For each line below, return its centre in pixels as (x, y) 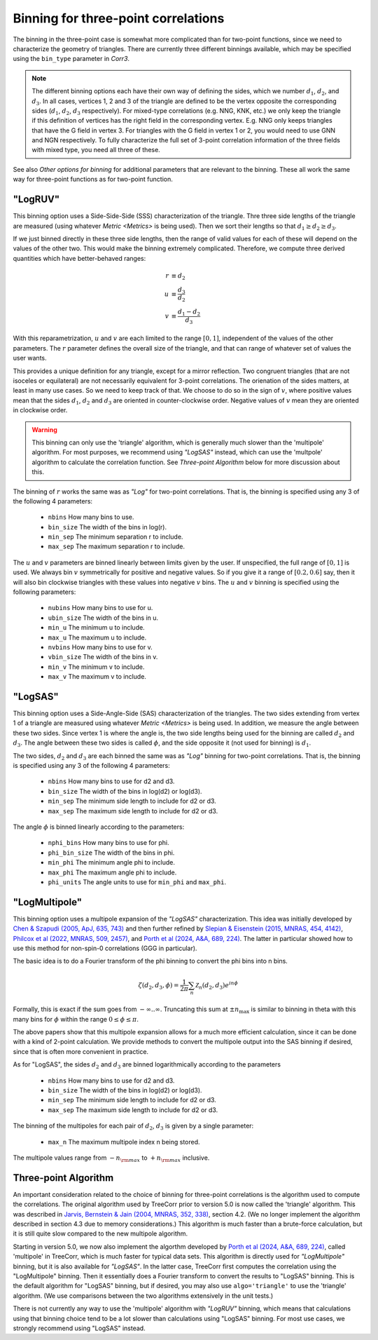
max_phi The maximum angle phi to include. (112, 872)
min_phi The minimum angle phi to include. (111, 862)
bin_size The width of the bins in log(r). (107, 527)
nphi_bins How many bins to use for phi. (108, 843)
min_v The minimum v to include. (96, 667)
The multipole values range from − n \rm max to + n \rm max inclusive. (111, 1158)
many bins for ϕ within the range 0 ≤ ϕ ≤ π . (76, 1019)
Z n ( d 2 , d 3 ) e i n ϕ (216, 985)
